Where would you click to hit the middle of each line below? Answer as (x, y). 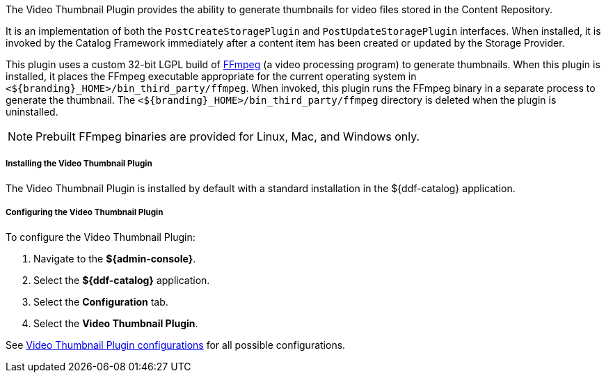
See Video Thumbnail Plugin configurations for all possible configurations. (176, 345)
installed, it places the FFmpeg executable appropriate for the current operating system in (211, 76)
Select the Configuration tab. (101, 301)
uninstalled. (32, 112)
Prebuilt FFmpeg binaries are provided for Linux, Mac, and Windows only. (228, 136)
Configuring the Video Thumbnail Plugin (85, 213)
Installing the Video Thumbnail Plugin (79, 164)
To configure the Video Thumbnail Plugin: (101, 237)
